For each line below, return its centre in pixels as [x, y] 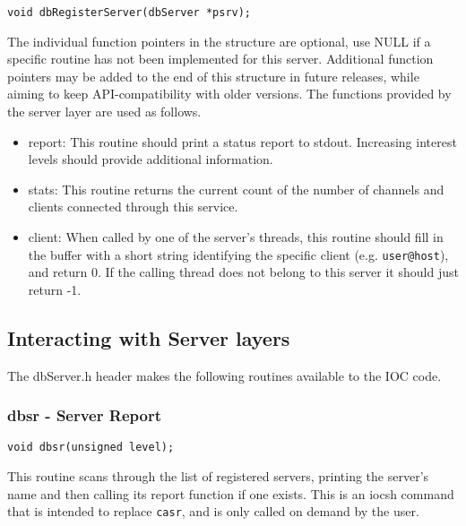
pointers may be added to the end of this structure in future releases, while [213, 76]
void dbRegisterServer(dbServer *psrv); [129, 13]
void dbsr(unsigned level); [91, 448]
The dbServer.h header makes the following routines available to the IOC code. [224, 375]
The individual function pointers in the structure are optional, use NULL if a [219, 41]
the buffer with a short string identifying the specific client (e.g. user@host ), [238, 254]
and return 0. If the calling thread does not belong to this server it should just [243, 272]
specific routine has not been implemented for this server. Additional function [220, 59]
